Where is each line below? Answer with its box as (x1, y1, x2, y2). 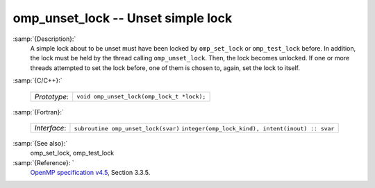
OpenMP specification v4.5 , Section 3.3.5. (30, 169, 151, 177)
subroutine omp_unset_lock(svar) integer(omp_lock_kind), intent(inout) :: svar (74, 125, 335, 132)
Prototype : (34, 92, 69, 101)
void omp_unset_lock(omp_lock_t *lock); (76, 93, 206, 100)
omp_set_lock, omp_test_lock (30, 149, 115, 157)
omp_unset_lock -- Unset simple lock (12, 10, 233, 26)
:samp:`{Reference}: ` (12, 158, 74, 166)
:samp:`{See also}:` (12, 139, 68, 147)
